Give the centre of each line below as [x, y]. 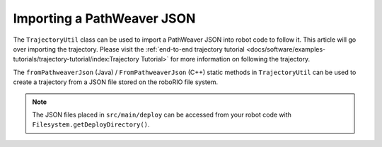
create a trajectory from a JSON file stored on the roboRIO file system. [116, 82]
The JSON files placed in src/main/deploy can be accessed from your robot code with [162, 114]
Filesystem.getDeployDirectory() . [91, 124]
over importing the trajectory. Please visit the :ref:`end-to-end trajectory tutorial [129, 49]
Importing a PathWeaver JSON [104, 18]
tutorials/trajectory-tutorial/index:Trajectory [76, 59]
